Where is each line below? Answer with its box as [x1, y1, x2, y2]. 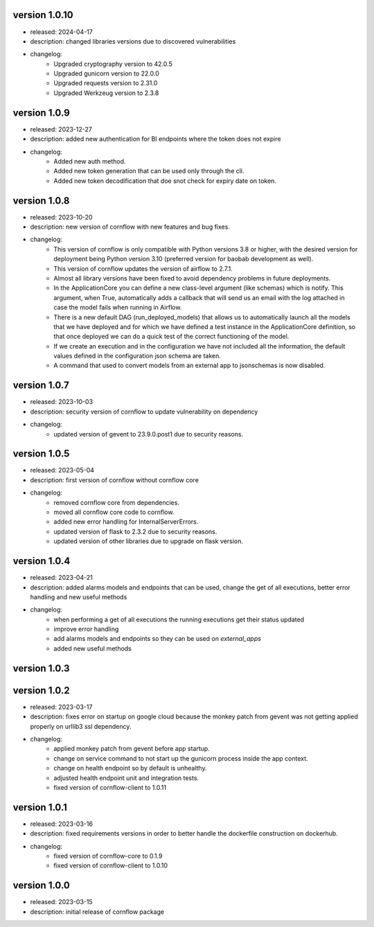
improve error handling [53, 625, 119, 633]
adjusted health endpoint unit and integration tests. [53, 773, 199, 782]
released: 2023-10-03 [30, 398, 93, 406]
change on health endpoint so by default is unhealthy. [53, 764, 207, 772]
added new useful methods [53, 644, 132, 653]
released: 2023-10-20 [30, 213, 93, 221]
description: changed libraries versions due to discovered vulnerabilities [30, 37, 236, 45]
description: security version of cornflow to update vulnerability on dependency [30, 407, 258, 416]
